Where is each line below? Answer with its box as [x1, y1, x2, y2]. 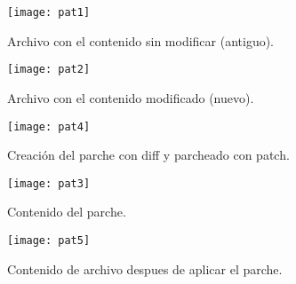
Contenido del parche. [7, 202, 126, 221]
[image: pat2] [7, 63, 91, 76]
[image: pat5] [7, 234, 91, 247]
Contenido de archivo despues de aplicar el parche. [7, 259, 283, 278]
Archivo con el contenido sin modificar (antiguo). [7, 31, 275, 50]
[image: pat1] [7, 6, 91, 19]
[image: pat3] [7, 177, 91, 190]
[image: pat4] [7, 120, 91, 133]
